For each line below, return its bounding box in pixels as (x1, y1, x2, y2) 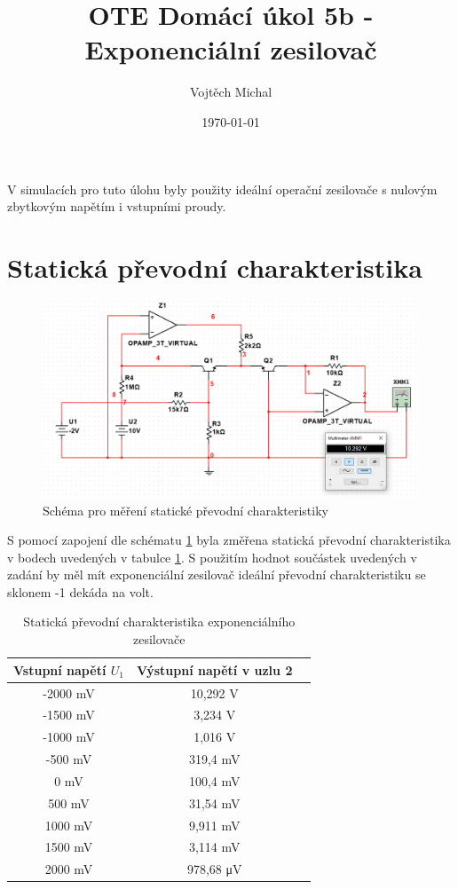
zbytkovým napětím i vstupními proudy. (7, 197, 226, 216)
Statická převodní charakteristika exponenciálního (23, 612, 296, 631)
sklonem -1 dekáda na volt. (7, 582, 154, 601)
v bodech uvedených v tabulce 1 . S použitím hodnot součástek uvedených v (7, 547, 417, 566)
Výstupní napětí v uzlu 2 (136, 660, 293, 679)
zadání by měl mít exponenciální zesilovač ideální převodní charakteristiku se (7, 565, 426, 584)
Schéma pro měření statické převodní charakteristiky (43, 500, 328, 519)
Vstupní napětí (13, 660, 107, 679)
